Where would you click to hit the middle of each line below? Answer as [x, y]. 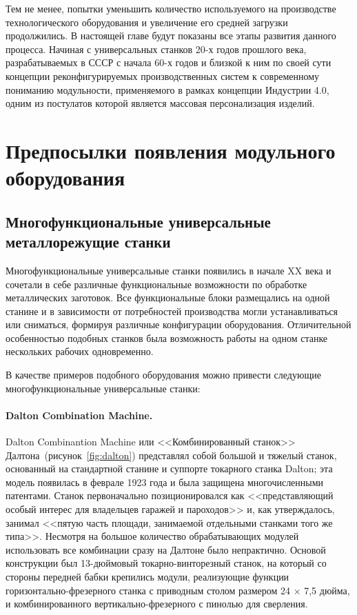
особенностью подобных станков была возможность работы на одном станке [167, 337]
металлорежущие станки [88, 242]
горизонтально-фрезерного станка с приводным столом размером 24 [148, 590]
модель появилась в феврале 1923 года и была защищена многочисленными [165, 482]
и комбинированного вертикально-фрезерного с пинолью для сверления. [157, 604]
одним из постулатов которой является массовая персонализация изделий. [160, 103]
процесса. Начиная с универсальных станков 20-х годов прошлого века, [156, 49]
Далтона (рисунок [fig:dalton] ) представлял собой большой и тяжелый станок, [171, 455]
